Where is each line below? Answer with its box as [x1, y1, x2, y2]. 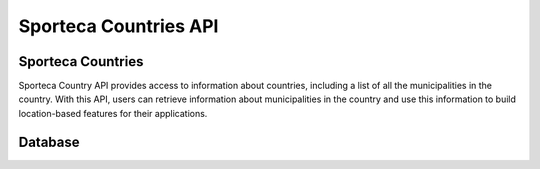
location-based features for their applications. [18, 107, 208, 119]
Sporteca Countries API [18, 15, 219, 37]
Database [18, 133, 80, 150]
